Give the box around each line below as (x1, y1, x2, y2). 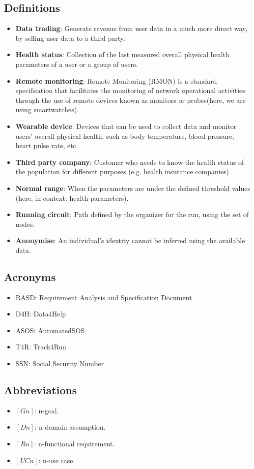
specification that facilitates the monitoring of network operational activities (15, 85, 245, 95)
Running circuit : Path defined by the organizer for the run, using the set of (15, 209, 249, 219)
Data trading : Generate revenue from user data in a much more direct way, (15, 23, 248, 33)
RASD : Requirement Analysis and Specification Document (15, 292, 192, 302)
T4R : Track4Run (15, 342, 66, 352)
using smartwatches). (15, 104, 79, 115)
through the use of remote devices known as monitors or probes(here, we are (15, 94, 246, 105)
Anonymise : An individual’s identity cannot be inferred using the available (15, 235, 245, 246)
